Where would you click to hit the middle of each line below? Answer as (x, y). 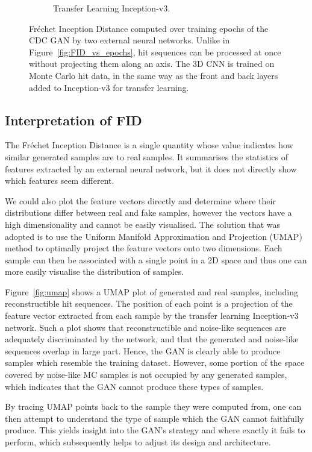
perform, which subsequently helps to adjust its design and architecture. (138, 442)
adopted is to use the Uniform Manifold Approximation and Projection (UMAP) (154, 236)
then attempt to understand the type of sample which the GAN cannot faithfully (154, 418)
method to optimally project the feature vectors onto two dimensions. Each (144, 248)
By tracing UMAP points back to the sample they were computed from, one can (153, 406)
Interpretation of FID (73, 120)
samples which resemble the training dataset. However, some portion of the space (155, 363)
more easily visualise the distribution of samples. (95, 272)
